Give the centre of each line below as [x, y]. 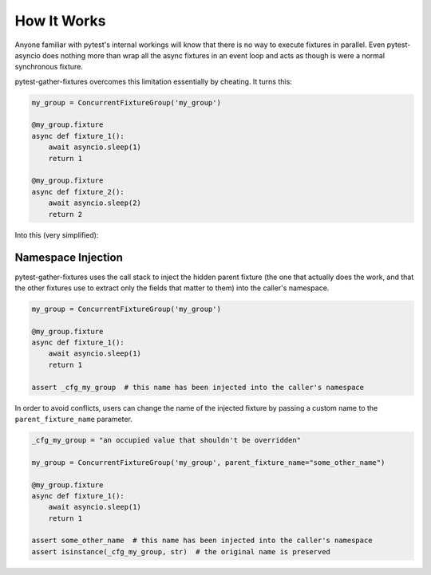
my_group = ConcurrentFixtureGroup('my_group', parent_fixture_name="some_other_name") [208, 462]
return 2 [65, 214]
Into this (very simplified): [57, 234]
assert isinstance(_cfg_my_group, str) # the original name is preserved [181, 551]
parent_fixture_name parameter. [74, 419]
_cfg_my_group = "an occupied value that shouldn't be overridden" [166, 440]
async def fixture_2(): [78, 192]
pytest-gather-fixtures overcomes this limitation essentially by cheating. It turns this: [154, 81]
